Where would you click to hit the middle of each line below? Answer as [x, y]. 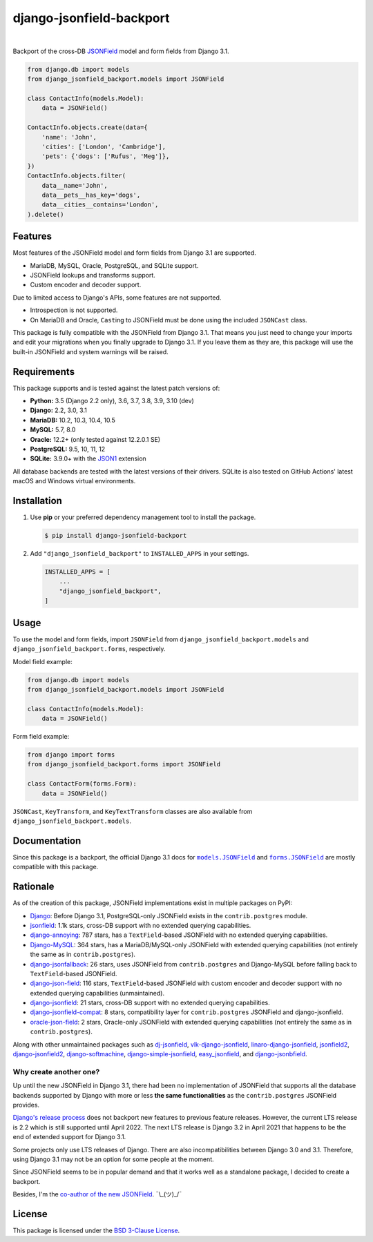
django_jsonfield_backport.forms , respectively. [89, 649]
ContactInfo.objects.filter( [77, 176]
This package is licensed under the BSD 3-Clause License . [96, 1230]
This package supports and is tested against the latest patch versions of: [116, 388]
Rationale [34, 887]
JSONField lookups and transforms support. [93, 275]
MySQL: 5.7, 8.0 [53, 430]
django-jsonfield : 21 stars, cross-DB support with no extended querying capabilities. [150, 1003]
